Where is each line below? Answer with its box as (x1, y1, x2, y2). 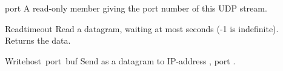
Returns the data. (5, 34, 71, 47)
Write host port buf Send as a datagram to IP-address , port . (5, 54, 236, 67)
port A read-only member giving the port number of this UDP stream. (5, 2, 267, 14)
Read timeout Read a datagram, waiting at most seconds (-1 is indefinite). (5, 22, 279, 35)
